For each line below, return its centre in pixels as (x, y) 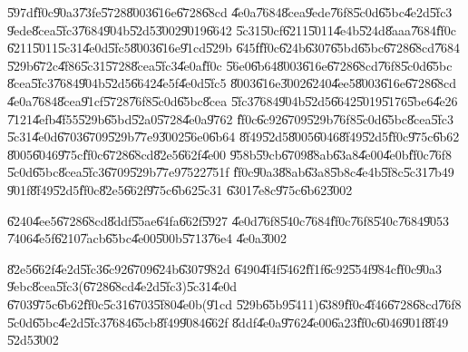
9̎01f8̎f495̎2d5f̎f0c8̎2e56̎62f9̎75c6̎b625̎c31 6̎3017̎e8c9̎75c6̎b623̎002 (180, 189)
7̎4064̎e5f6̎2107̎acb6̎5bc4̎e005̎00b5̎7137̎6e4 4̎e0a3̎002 (147, 238)
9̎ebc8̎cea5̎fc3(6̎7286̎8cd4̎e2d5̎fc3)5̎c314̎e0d (122, 286)
